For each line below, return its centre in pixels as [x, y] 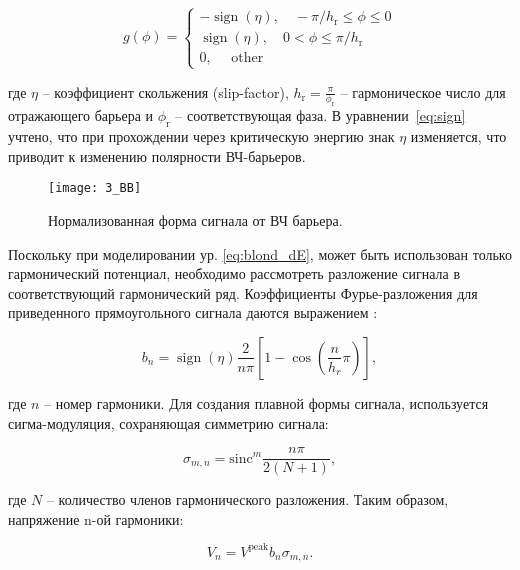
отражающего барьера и [81, 115]
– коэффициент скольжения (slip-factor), [165, 91]
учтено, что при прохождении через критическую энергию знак [201, 136]
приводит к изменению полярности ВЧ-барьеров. [157, 155]
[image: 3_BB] [95, 188]
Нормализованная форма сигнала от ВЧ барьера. [195, 220]
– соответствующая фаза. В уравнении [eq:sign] [320, 115]
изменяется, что [458, 136]
